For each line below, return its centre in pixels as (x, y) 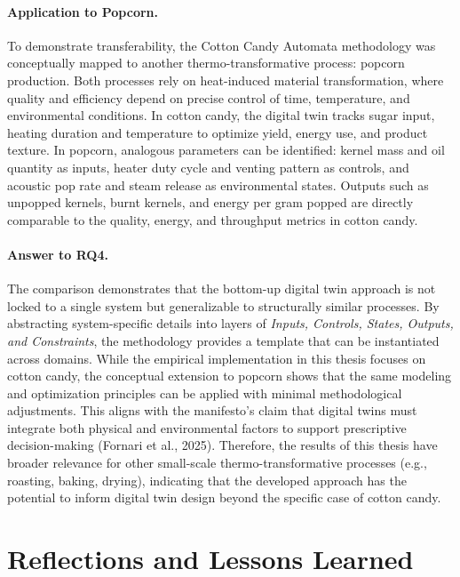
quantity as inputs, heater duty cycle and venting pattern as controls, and (208, 167)
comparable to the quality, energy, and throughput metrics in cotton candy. (213, 219)
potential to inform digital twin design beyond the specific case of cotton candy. (224, 497)
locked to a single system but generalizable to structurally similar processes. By (223, 305)
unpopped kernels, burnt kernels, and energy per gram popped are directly (210, 202)
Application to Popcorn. (83, 11)
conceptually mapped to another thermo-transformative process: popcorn (206, 63)
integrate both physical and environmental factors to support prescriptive (207, 427)
